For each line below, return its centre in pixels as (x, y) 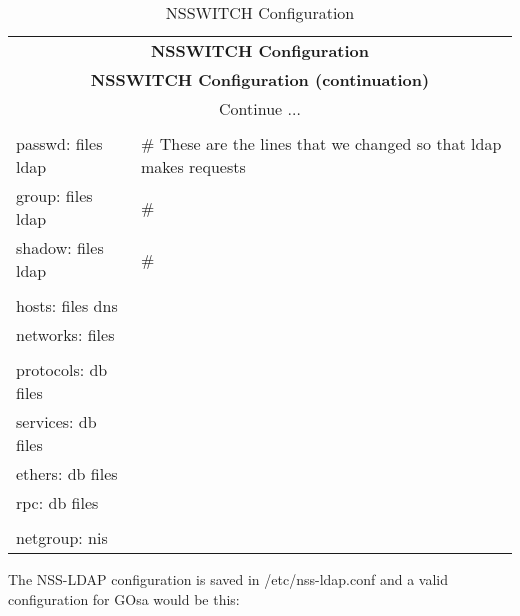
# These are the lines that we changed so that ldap (321, 143)
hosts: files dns (67, 305)
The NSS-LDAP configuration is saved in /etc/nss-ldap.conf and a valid (228, 579)
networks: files (65, 334)
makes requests (193, 166)
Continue (251, 108)
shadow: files (60, 247)
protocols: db (62, 369)
